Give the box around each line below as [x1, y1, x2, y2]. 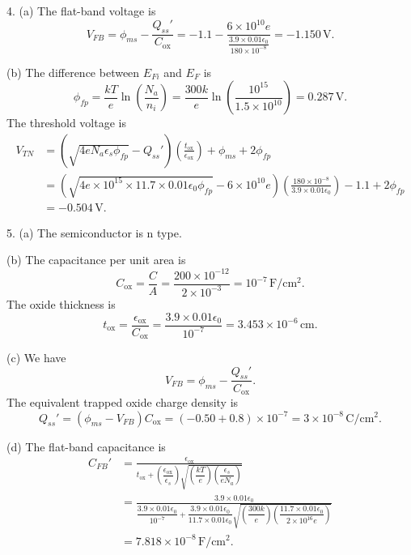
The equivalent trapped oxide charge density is [6, 393, 239, 410]
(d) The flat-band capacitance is [6, 438, 166, 455]
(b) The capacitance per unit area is [6, 251, 186, 268]
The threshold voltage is [6, 114, 126, 131]
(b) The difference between [6, 63, 140, 80]
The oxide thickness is [6, 295, 116, 312]
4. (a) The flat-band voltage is [6, 2, 156, 19]
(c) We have [6, 349, 66, 366]
